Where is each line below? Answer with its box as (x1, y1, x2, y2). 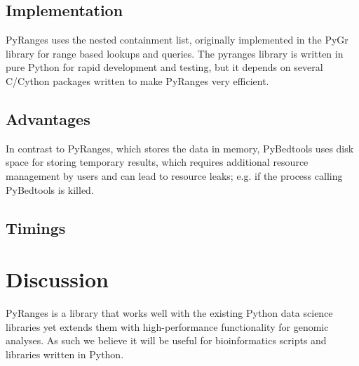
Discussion (6, 265, 109, 294)
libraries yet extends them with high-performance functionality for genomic (6, 319, 329, 334)
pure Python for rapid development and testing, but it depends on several (6, 60, 323, 74)
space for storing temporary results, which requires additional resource (6, 155, 309, 169)
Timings (6, 216, 66, 238)
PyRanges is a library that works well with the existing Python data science (6, 306, 333, 320)
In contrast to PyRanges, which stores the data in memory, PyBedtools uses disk (6, 140, 354, 155)
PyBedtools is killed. (6, 182, 94, 197)
